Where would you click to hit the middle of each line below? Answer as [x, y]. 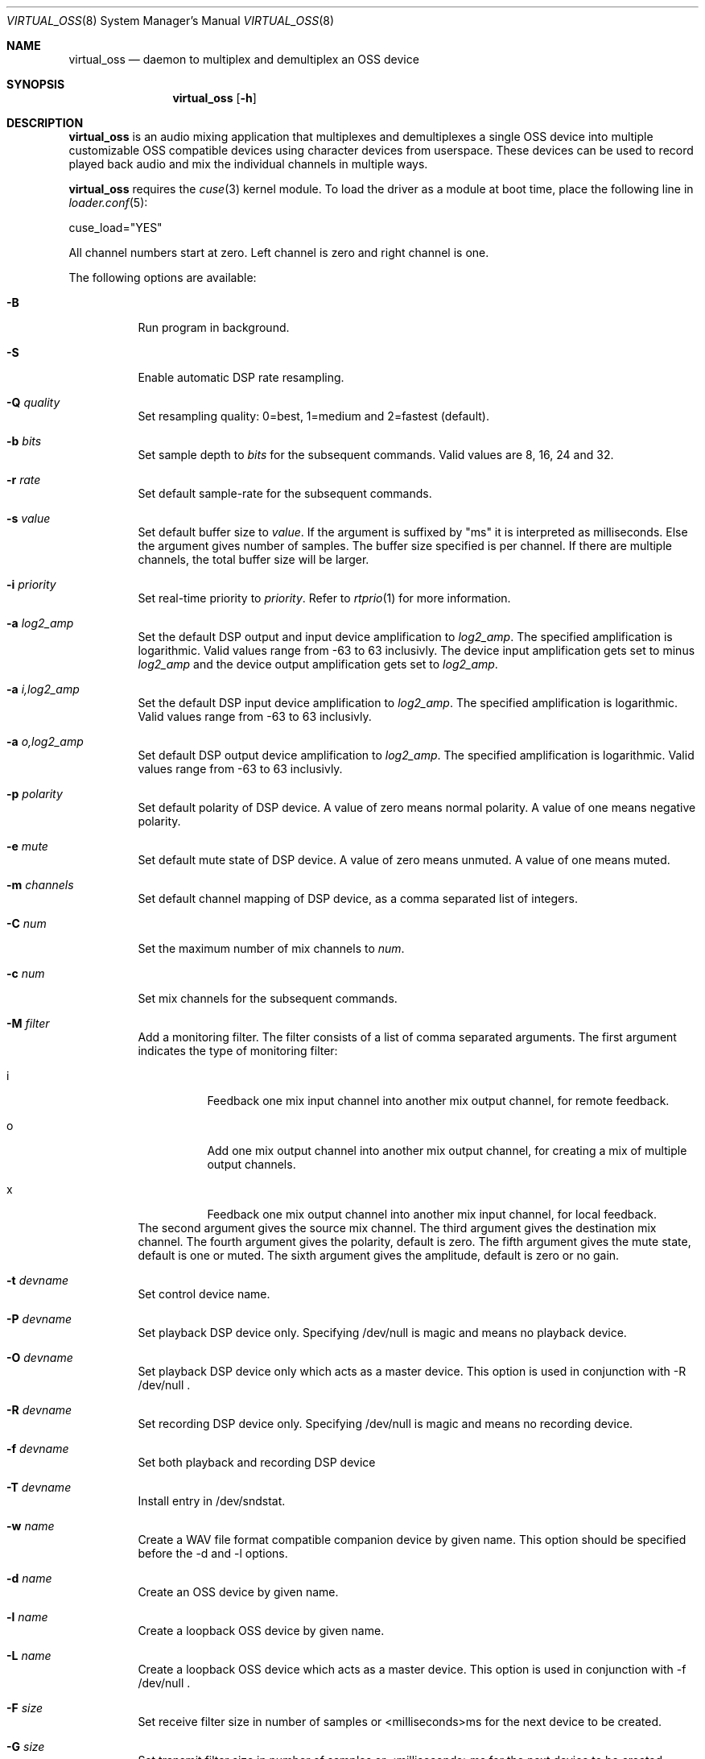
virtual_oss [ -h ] [214, 98]
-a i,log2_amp [43, 689]
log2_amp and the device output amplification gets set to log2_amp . [318, 664]
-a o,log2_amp [45, 741]
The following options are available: [163, 277]
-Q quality [33, 402]
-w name [31, 1526]
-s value [29, 518]
